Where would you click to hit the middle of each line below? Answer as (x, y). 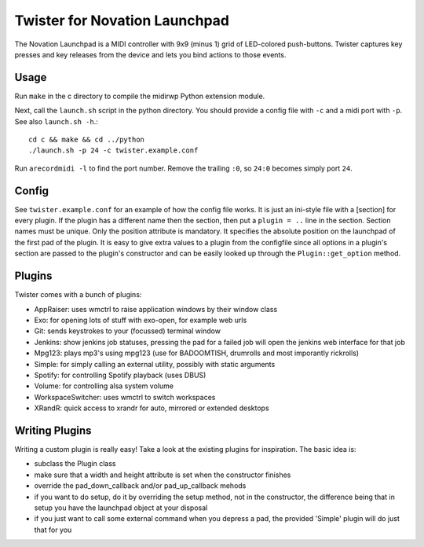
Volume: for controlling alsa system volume (104, 386)
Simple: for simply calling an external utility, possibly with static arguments (155, 364)
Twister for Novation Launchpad (122, 20)
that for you (53, 530)
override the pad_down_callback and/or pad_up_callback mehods (140, 486)
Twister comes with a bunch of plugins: (78, 295)
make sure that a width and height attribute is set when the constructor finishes (163, 475)
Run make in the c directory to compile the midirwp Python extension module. (140, 96)
